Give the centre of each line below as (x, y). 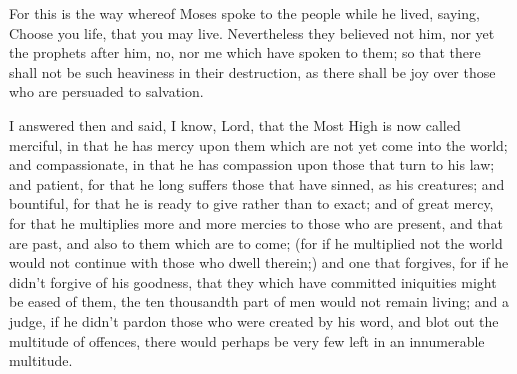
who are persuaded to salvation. (106, 91)
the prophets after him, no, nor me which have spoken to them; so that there (245, 52)
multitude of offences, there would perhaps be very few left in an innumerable (247, 340)
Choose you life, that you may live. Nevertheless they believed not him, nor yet (252, 32)
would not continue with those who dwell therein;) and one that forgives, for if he (259, 262)
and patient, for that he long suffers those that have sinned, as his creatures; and (257, 183)
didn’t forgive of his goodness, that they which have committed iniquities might (253, 281)
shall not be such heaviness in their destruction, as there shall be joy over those (252, 71)
